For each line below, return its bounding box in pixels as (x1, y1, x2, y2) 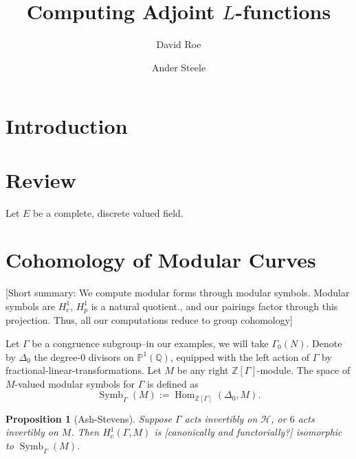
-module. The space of (256, 363, 351, 377)
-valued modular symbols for (14, 376, 135, 390)
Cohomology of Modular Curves (5, 246, 316, 274)
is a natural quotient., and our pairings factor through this (91, 298, 338, 313)
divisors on (88, 349, 134, 364)
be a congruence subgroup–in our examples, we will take (32, 336, 269, 350)
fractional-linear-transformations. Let (5, 363, 162, 377)
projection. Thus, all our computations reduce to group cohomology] (5, 313, 293, 327)
